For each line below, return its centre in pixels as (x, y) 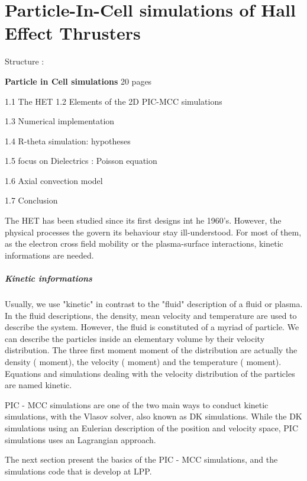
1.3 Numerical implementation (60, 121)
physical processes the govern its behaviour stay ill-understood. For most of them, (153, 232)
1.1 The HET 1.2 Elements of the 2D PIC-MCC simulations (114, 101)
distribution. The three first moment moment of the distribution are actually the (151, 350)
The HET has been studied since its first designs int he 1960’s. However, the (143, 220)
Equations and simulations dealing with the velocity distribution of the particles (150, 373)
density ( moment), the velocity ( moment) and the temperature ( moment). (143, 361)
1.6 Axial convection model (54, 180)
